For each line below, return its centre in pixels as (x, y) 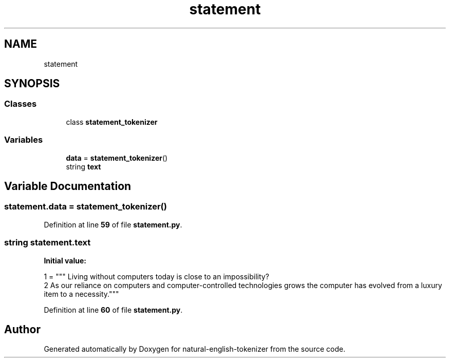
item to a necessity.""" (81, 294)
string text (83, 166)
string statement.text (48, 243)
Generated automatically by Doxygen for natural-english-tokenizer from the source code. (195, 349)
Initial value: (65, 260)
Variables (24, 140)
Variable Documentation (68, 186)
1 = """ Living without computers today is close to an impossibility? (156, 276)
